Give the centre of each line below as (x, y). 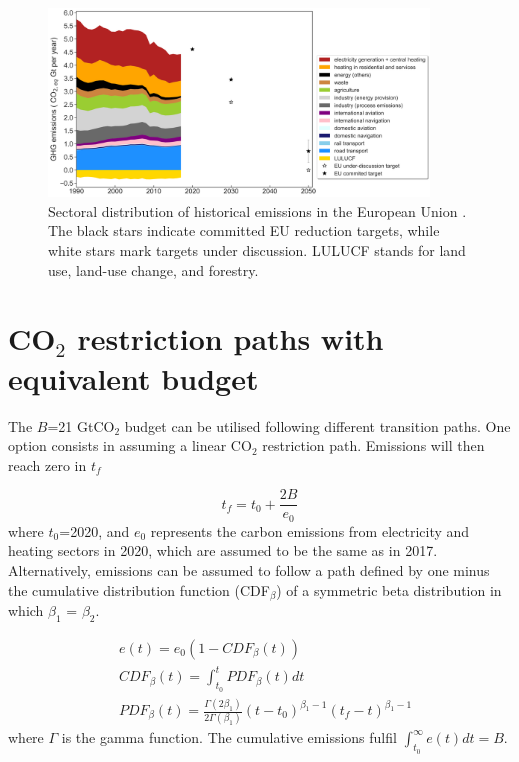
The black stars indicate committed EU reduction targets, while (244, 230)
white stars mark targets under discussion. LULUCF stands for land (257, 250)
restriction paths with (230, 338)
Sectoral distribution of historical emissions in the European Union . (257, 210)
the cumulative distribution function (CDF (139, 589)
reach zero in (47, 464)
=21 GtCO (81, 425)
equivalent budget (133, 377)
